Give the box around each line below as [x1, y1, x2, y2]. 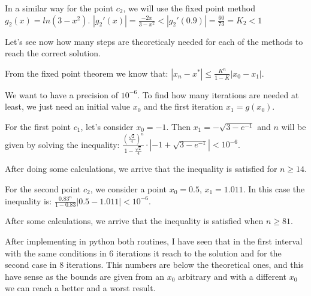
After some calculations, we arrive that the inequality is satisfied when [5, 215, 264, 227]
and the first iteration [144, 100, 224, 113]
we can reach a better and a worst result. [5, 282, 156, 294]
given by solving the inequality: [5, 138, 120, 150]
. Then [166, 120, 191, 132]
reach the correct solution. [5, 47, 101, 59]
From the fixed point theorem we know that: [5, 67, 168, 79]
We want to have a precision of [5, 88, 119, 101]
